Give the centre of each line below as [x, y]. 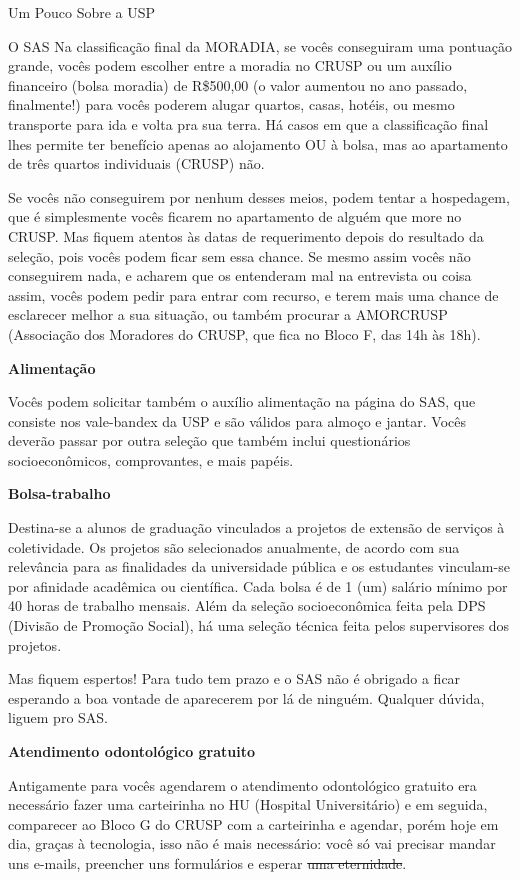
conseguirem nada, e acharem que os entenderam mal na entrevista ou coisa [240, 275]
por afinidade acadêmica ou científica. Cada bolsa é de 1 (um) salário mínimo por [258, 585]
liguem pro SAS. [58, 717]
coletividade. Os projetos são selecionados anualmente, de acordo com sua [234, 546]
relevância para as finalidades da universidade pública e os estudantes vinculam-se [259, 566]
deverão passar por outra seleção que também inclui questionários [209, 440]
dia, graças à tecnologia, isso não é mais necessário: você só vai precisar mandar [252, 843]
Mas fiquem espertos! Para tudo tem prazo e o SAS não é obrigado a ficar [234, 678]
